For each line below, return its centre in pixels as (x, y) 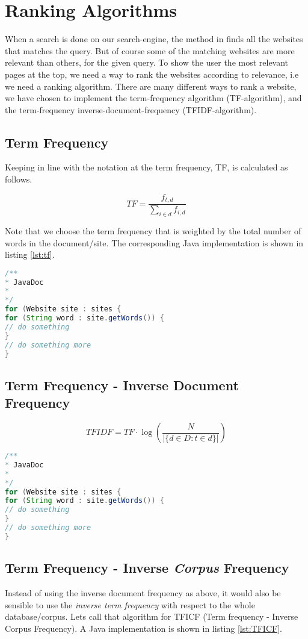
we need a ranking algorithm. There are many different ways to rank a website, (151, 86)
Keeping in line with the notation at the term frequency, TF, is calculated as (146, 167)
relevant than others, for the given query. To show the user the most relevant (147, 62)
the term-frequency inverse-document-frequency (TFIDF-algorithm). (131, 109)
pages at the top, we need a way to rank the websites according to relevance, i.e (152, 74)
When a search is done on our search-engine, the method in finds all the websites (154, 39)
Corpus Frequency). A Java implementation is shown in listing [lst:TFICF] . (143, 628)
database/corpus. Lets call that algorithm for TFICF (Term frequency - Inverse (152, 616)
